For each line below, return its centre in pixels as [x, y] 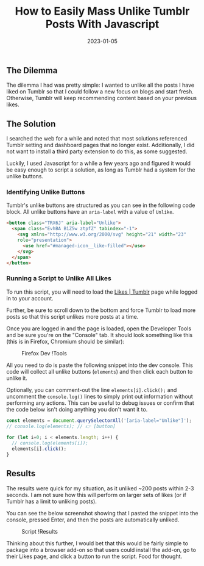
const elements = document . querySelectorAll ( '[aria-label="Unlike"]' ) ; [99, 420]
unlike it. [17, 378]
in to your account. [30, 298]
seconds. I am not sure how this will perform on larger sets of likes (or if [97, 495]
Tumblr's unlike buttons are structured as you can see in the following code [101, 205]
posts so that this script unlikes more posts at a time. [72, 316]
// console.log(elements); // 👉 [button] [61, 426]
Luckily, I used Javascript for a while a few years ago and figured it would [98, 164]
